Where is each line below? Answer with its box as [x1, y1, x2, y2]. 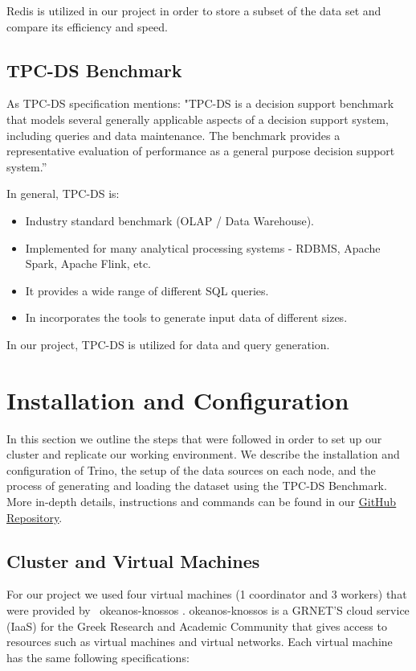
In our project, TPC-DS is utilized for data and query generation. [6, 335, 330, 352]
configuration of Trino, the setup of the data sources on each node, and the [6, 461, 376, 478]
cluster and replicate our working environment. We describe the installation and [6, 446, 400, 463]
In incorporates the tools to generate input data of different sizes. [25, 309, 348, 326]
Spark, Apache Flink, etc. [25, 255, 151, 272]
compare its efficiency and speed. [6, 18, 168, 35]
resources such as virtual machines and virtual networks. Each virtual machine [6, 633, 393, 650]
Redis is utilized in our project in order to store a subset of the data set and [6, 2, 381, 19]
